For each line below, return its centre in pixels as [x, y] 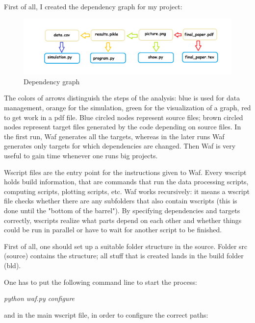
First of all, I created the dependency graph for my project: [93, 6]
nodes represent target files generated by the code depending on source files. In [123, 127]
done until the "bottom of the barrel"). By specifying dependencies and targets [122, 210]
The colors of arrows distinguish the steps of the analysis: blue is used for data [122, 98]
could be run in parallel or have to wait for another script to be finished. [113, 230]
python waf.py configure [39, 298]
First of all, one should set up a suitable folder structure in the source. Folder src [126, 246]
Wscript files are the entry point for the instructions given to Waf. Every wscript [125, 172]
